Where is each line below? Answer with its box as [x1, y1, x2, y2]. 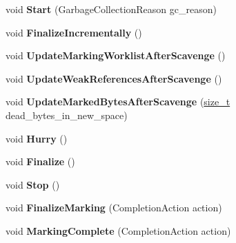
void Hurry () [6, 131, 68, 145]
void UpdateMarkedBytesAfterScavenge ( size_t [6, 94, 230, 109]
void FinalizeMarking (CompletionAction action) [6, 200, 222, 215]
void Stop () [6, 177, 60, 191]
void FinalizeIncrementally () [6, 25, 142, 39]
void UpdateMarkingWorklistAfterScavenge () [6, 48, 226, 63]
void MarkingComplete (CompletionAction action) [6, 223, 231, 237]
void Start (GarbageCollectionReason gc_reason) [6, 2, 217, 16]
